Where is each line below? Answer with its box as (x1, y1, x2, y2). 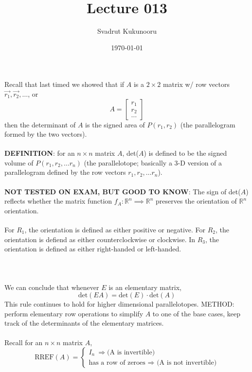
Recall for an (4, 337, 43, 347)
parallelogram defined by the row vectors (4, 167, 126, 177)
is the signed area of (85, 119, 145, 129)
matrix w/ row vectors (162, 79, 230, 89)
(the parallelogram (180, 119, 235, 129)
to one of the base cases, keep (152, 308, 241, 318)
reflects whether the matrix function (4, 196, 112, 206)
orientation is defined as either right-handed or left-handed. (4, 244, 181, 254)
